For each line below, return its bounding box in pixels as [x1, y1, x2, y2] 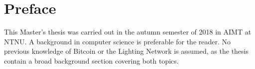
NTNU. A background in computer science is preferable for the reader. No [4, 36, 231, 46]
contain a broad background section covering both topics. [4, 55, 179, 66]
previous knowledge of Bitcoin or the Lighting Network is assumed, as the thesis [4, 46, 249, 56]
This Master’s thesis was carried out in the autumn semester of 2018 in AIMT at [4, 27, 252, 37]
